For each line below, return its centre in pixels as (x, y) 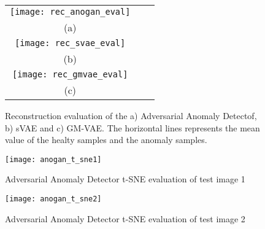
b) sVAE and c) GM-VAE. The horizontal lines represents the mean (132, 127)
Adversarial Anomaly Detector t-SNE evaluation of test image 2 (125, 218)
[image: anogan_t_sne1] (53, 159)
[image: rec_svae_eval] (70, 43)
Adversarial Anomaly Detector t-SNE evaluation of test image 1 (125, 179)
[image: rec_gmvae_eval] (70, 74)
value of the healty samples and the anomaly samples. (106, 140)
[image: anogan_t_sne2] (53, 199)
